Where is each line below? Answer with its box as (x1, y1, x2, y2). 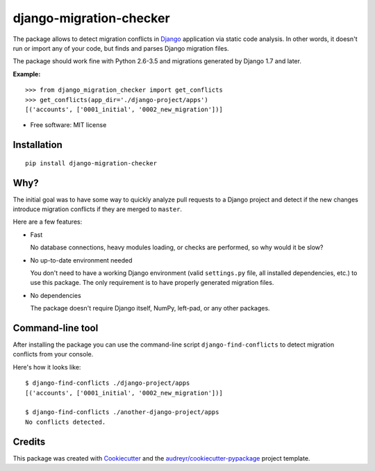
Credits (12, 436, 46, 447)
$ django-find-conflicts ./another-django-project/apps (25, 408, 219, 416)
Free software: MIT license (30, 121, 107, 129)
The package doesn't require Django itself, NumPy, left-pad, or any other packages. (30, 304, 270, 313)
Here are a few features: (12, 217, 83, 226)
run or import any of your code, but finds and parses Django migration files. (12, 44, 229, 52)
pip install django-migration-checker (25, 159, 158, 167)
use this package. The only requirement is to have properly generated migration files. (30, 279, 274, 287)
